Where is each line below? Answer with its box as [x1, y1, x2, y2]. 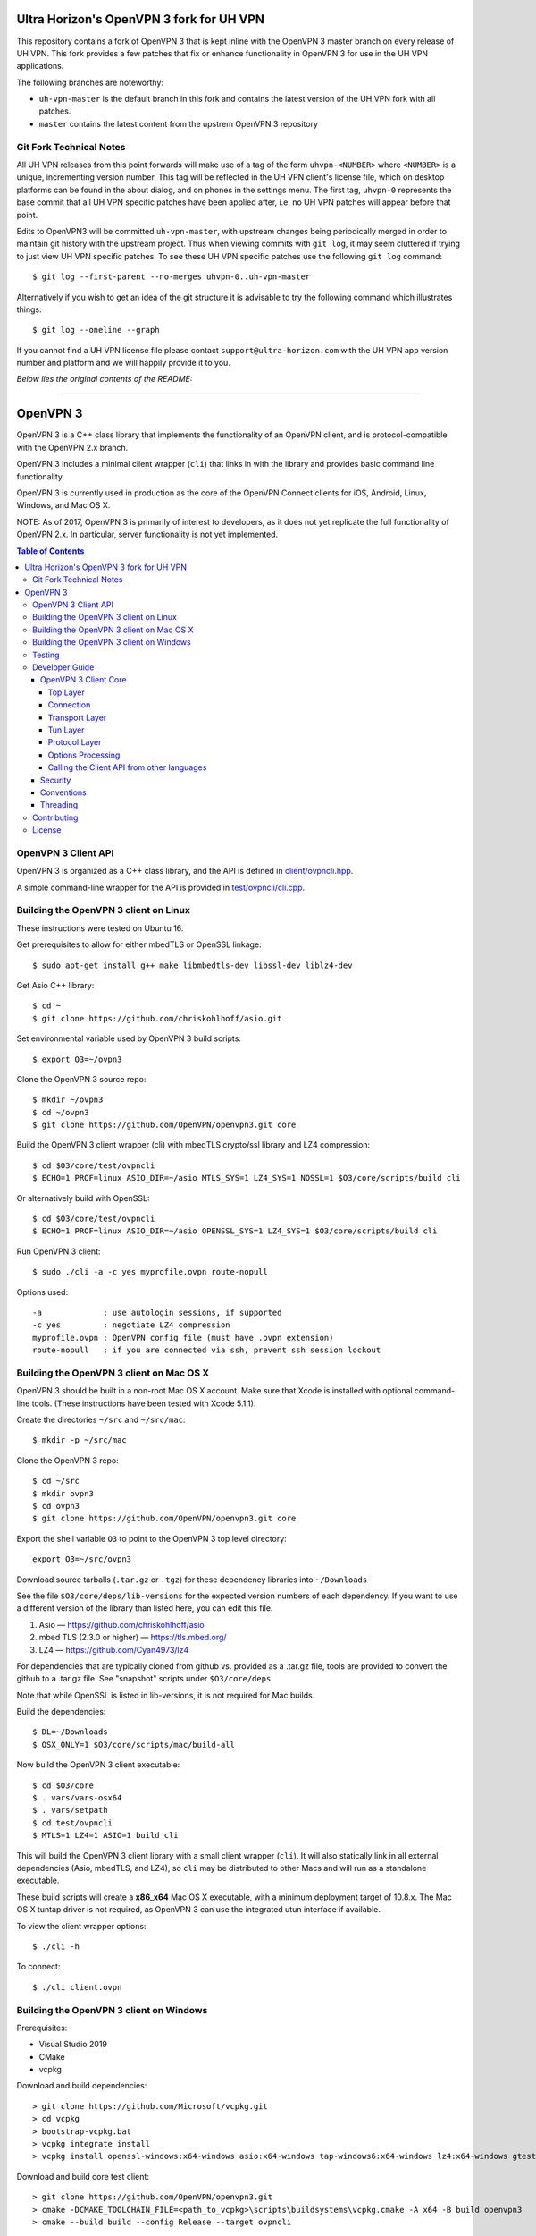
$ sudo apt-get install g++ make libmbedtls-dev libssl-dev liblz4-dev [32, 960, 353, 970]
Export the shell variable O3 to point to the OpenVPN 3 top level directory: [16, 1533, 288, 1544]
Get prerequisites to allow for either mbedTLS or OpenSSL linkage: [16, 939, 263, 950]
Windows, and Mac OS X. [16, 500, 111, 511]
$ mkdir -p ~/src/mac [32, 1436, 127, 1445]
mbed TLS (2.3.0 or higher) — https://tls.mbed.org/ [38, 1632, 227, 1643]
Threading [40, 800, 79, 810]
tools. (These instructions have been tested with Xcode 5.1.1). [31, 1398, 256, 1409]
